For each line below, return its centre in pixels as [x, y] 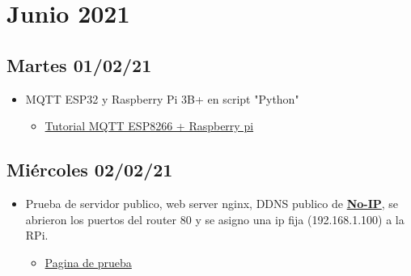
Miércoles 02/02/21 [90, 170]
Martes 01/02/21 [79, 64]
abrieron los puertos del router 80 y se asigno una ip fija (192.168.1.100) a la [215, 219]
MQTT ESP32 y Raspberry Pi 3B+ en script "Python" [162, 98]
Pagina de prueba [88, 262]
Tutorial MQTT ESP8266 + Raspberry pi [149, 126]
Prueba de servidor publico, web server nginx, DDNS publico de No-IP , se [212, 203]
